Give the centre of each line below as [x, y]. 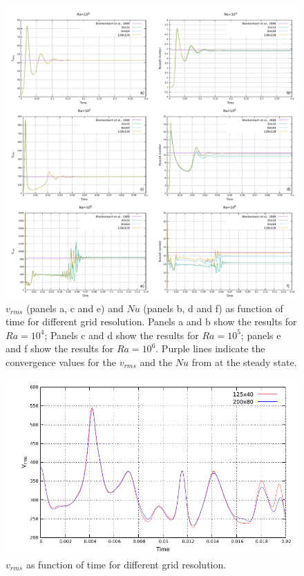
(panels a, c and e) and [75, 308]
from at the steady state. [244, 362]
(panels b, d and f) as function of [213, 308]
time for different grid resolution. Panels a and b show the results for [151, 321]
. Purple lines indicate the [210, 348]
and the [156, 362]
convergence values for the [61, 362]
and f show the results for [60, 348]
